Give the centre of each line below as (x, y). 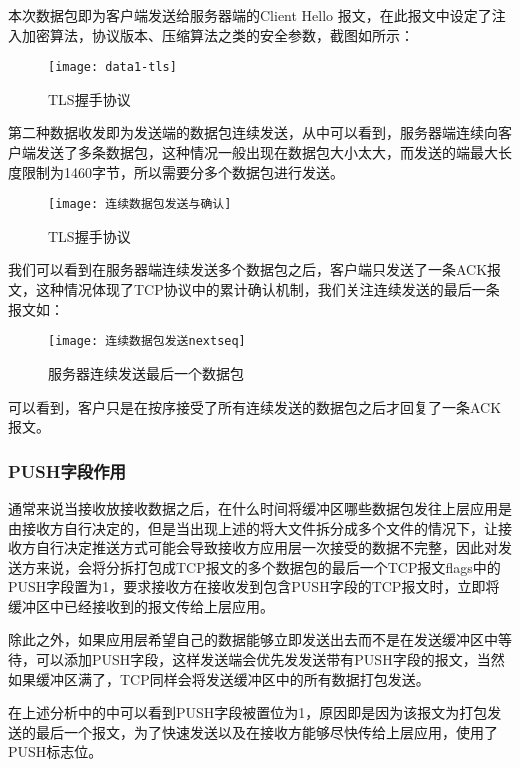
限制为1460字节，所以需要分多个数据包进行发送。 (182, 171)
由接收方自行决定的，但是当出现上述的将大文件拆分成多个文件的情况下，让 (253, 527)
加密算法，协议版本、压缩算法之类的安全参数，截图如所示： (217, 34)
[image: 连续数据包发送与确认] (140, 204)
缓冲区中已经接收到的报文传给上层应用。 (141, 605)
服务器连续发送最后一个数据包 (146, 372)
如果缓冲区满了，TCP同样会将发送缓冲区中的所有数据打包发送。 (219, 678)
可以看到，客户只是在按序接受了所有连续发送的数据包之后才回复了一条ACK (255, 406)
